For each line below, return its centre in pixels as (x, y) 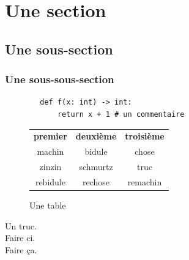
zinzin (50, 166)
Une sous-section (59, 49)
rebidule (50, 181)
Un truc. (21, 225)
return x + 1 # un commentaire (121, 114)
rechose (96, 181)
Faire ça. (21, 249)
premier (50, 136)
